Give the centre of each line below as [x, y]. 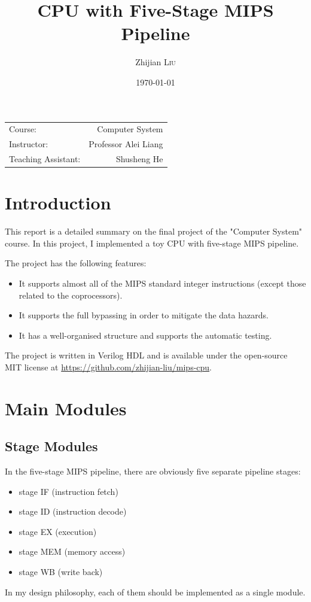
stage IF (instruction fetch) [68, 491]
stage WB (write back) [61, 572]
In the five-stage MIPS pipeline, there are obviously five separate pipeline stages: [153, 471]
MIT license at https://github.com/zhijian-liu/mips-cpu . [109, 367]
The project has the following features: [76, 263]
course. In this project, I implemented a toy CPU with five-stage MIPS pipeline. [152, 243]
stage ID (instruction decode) [73, 511]
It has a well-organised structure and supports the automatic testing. [145, 335]
